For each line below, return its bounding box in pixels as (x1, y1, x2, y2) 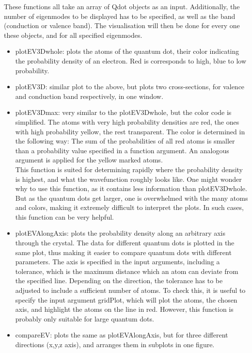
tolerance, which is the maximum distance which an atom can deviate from (15, 266, 238, 276)
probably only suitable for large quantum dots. (15, 313, 154, 323)
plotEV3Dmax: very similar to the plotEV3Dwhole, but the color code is (15, 107, 232, 117)
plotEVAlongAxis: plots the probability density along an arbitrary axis (15, 228, 225, 238)
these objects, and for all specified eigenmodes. (4, 30, 142, 40)
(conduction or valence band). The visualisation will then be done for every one (4, 20, 240, 31)
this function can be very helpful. (15, 211, 114, 222)
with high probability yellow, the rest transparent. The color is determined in (15, 126, 245, 136)
